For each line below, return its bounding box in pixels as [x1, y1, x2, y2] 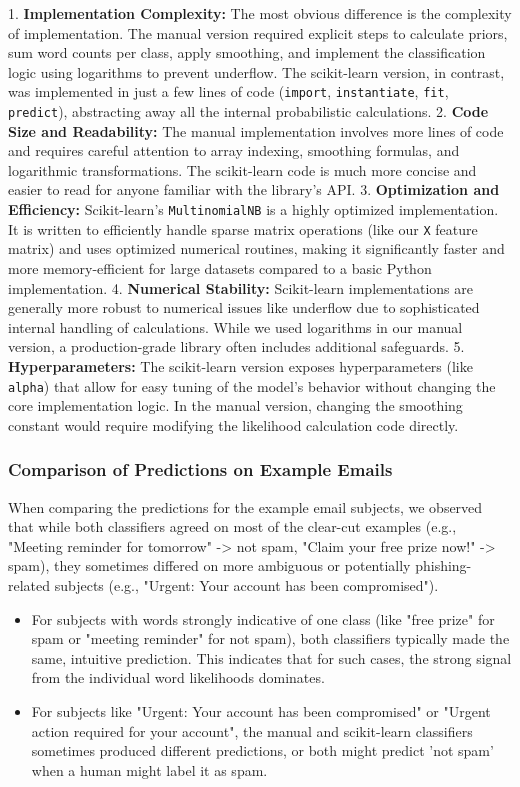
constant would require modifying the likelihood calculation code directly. [8, 414, 459, 435]
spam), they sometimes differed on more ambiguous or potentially [8, 555, 411, 576]
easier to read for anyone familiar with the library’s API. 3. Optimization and [8, 179, 500, 200]
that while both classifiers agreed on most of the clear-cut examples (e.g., [8, 516, 457, 537]
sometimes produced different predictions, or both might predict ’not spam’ [31, 740, 494, 761]
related [8, 574, 51, 595]
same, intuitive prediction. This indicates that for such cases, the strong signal [31, 647, 512, 668]
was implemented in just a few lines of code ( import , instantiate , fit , [8, 81, 449, 102]
